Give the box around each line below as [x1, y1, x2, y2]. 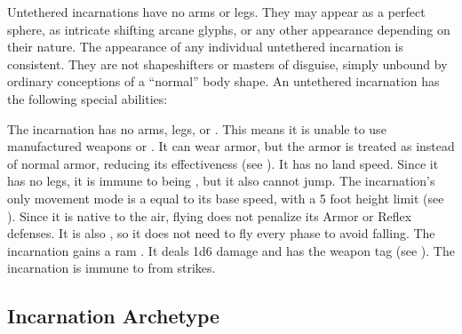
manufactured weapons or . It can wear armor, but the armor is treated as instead [7, 137, 455, 155]
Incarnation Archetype [7, 302, 220, 330]
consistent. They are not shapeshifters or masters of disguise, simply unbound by [7, 54, 448, 73]
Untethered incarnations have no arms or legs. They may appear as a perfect [7, 3, 426, 20]
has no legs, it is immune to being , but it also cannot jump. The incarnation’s [7, 171, 435, 190]
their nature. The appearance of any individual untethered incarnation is [7, 37, 404, 56]
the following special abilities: [7, 89, 168, 107]
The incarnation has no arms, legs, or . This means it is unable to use [7, 119, 386, 138]
